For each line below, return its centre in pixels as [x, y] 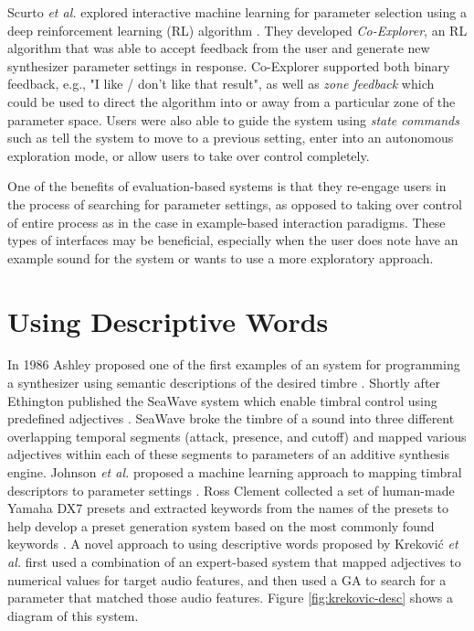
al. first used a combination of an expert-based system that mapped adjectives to [234, 561]
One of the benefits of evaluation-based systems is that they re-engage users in [227, 186]
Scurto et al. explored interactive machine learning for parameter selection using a [237, 12]
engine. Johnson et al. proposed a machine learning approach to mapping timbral [235, 472]
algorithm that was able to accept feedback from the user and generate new [219, 48]
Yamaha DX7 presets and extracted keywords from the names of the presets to [228, 508]
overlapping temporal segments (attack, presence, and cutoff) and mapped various [237, 436]
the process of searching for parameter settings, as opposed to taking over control [235, 203]
